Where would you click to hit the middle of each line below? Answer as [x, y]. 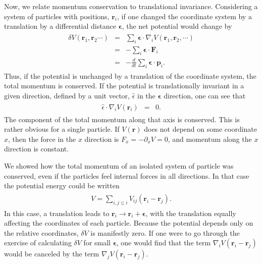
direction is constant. [37, 149]
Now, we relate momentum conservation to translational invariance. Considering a [131, 6]
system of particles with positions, [57, 16]
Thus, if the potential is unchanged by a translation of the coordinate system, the [130, 75]
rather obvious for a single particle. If [62, 129]
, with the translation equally [191, 213]
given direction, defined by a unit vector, [67, 95]
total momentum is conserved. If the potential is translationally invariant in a [124, 86]
